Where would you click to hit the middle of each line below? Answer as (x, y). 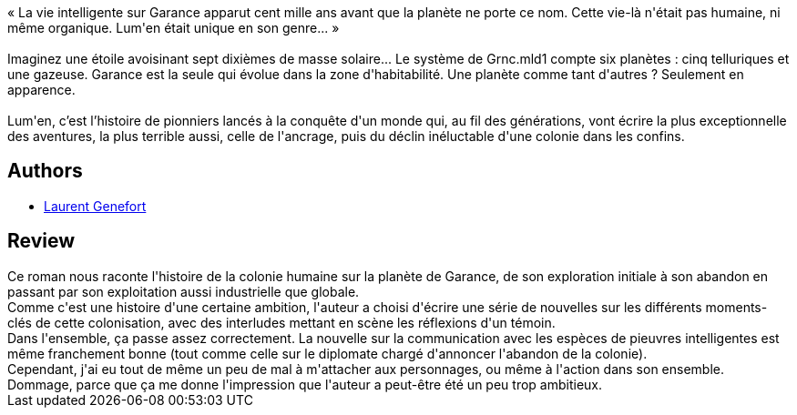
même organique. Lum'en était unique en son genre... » (174, 28)
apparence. (41, 90)
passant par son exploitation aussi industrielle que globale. (184, 291)
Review (41, 241)
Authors (45, 171)
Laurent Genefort (95, 206)
